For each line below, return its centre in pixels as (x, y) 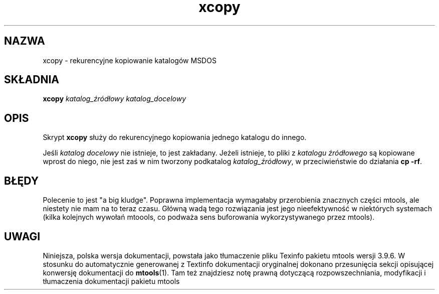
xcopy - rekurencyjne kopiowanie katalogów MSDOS (130, 60)
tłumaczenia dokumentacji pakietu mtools (111, 281)
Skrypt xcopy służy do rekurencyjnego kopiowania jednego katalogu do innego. (175, 137)
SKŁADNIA (32, 80)
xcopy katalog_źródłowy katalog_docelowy (115, 99)
